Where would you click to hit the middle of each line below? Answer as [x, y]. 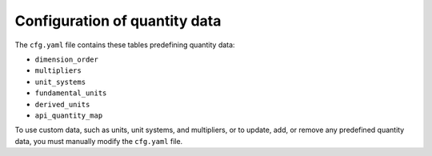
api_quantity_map [69, 115]
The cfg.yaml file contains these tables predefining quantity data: [125, 45]
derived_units [62, 104]
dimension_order [67, 59]
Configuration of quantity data [118, 21]
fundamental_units [71, 93]
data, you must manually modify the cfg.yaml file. [99, 141]
